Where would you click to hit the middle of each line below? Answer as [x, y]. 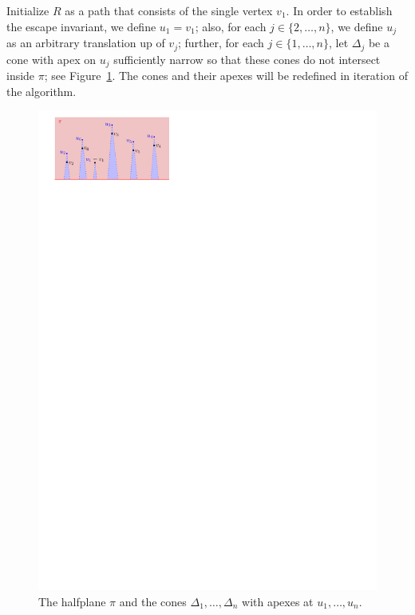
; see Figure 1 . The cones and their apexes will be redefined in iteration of [226, 75]
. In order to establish [339, 10]
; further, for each [221, 43]
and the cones [153, 601]
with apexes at [278, 601]
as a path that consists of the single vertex [169, 10]
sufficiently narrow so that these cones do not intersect [247, 59]
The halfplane [72, 601]
